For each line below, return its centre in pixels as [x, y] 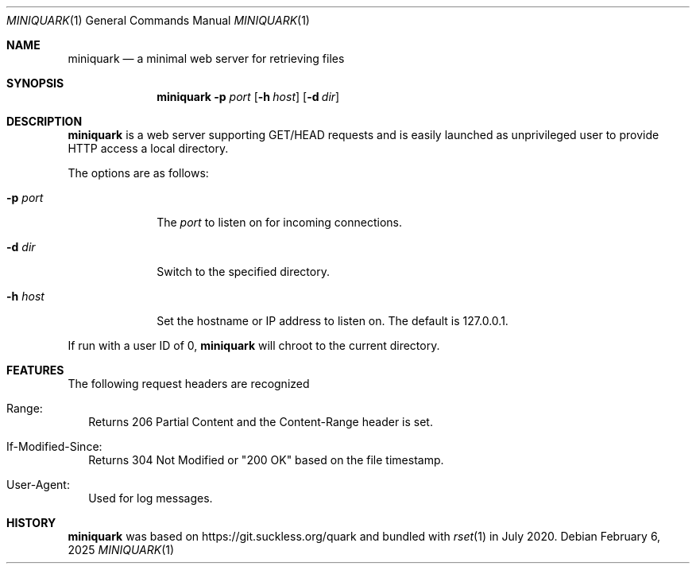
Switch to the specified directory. [243, 271]
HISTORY [31, 523]
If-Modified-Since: [54, 446]
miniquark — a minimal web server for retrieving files [206, 58]
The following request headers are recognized [189, 384]
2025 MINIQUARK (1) [121, 550]
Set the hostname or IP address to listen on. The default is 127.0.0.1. [333, 321]
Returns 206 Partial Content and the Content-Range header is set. [261, 422]
